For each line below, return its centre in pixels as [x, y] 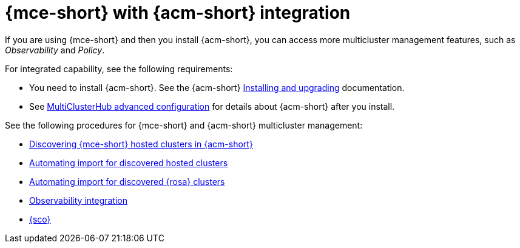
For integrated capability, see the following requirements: [119, 69]
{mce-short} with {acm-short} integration [178, 13]
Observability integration [79, 200]
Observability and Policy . [55, 50]
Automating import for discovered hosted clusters [129, 163]
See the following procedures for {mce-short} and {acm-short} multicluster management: [184, 125]
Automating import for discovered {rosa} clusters [127, 181]
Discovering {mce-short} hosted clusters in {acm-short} [141, 144]
